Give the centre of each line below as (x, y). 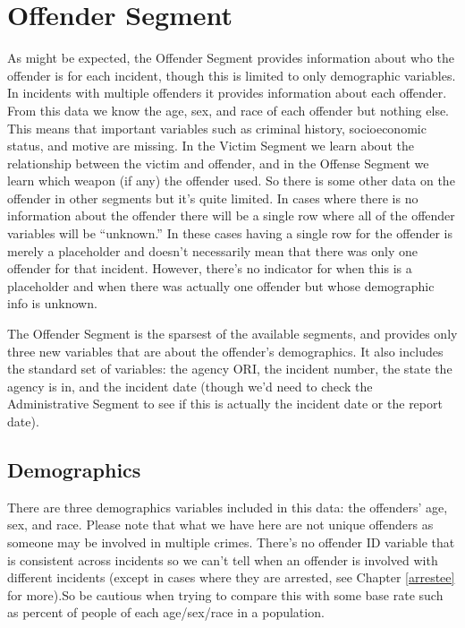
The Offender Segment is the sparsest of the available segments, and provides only (232, 334)
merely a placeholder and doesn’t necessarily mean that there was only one (212, 250)
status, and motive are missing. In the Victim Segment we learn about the (211, 146)
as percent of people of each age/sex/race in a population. (166, 612)
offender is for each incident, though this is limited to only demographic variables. (232, 75)
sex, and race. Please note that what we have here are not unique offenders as (220, 525)
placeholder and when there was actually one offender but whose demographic (221, 285)
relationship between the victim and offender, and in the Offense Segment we (218, 163)
